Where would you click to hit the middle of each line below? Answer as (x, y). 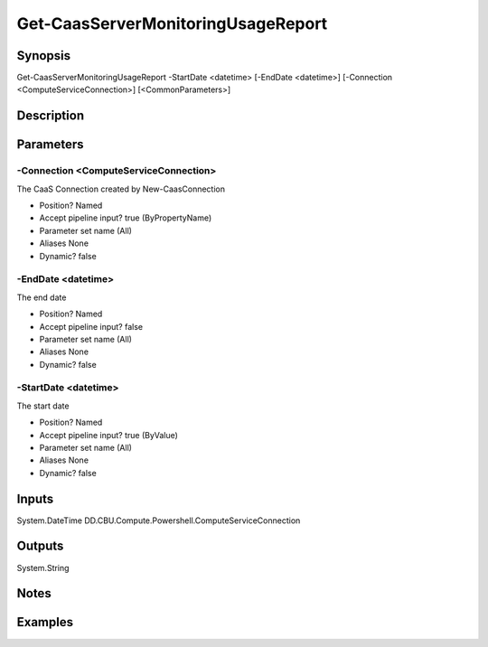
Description (51, 116)
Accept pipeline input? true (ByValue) (108, 435)
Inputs (35, 498)
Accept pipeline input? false (91, 326)
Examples (45, 622)
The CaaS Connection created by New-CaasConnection (121, 189)
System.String (43, 567)
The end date (42, 297)
